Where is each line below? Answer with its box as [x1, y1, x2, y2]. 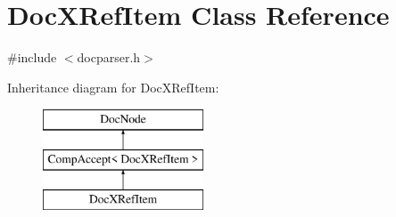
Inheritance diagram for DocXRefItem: [7, 77, 219, 96]
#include [7, 48, 57, 67]
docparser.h [77, 48, 141, 67]
